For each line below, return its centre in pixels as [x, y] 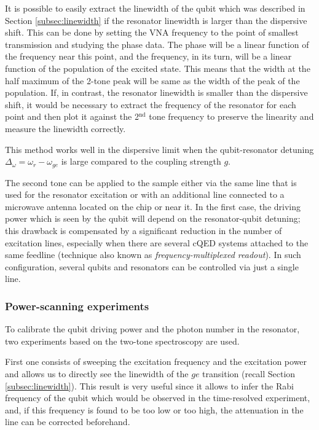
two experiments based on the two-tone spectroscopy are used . [122, 341]
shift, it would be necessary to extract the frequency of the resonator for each [151, 104]
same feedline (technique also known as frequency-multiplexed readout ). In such [153, 255]
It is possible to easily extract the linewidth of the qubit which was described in [155, 8]
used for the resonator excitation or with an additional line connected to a [145, 194]
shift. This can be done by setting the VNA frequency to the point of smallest [152, 32]
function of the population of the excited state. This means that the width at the [158, 68]
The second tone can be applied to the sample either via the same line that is [151, 182]
